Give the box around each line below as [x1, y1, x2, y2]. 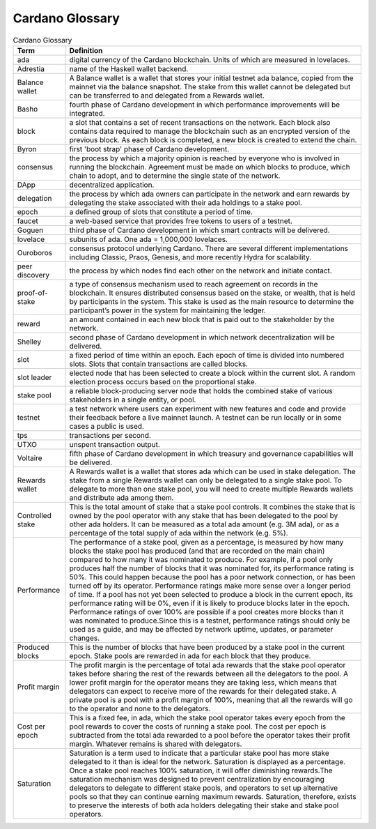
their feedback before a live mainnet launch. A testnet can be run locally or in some [69, 412, 342, 422]
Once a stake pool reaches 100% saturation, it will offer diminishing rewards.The [69, 766, 333, 775]
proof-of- [17, 288, 48, 298]
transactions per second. [69, 430, 151, 440]
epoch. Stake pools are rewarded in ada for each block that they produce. [69, 651, 311, 660]
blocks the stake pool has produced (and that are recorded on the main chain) [69, 546, 325, 556]
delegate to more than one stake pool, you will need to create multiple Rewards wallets [69, 484, 354, 494]
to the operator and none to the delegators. [69, 703, 211, 713]
